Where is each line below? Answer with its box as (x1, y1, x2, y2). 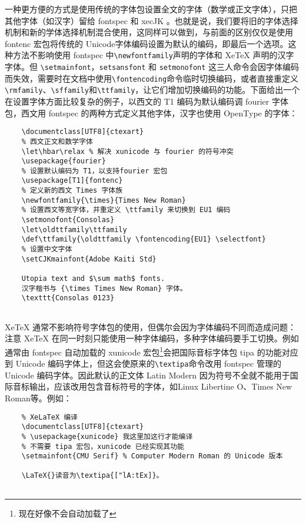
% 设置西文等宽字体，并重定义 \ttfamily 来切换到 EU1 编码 (21, 206, 231, 214)
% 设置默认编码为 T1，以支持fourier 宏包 (21, 166, 168, 175)
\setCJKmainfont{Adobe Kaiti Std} (21, 254, 157, 263)
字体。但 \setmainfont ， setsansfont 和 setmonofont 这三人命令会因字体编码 (5, 61, 300, 73)
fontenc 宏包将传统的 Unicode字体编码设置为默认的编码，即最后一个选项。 (5, 37, 288, 49)
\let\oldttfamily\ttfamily (21, 225, 127, 234)
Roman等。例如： (5, 391, 72, 404)
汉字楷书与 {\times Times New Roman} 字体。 (21, 284, 187, 293)
